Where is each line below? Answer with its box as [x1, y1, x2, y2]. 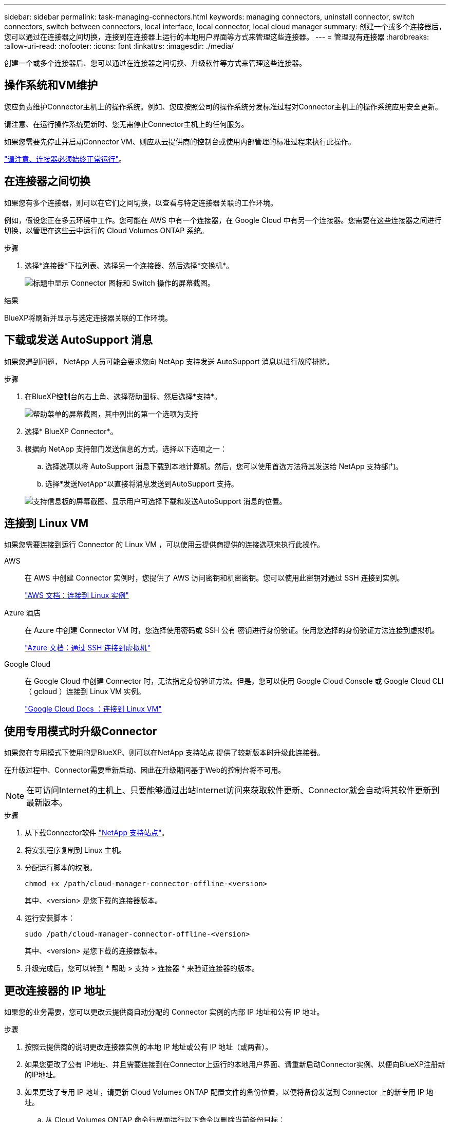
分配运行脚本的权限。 [25, 863, 97, 872]
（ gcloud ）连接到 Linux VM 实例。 [25, 687, 145, 696]
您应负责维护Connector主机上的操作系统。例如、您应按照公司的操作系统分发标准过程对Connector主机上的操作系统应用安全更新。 [4, 102, 442, 111]
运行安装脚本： [25, 913, 75, 923]
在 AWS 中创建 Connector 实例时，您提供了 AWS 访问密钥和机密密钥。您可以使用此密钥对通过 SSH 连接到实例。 [25, 573, 404, 583]
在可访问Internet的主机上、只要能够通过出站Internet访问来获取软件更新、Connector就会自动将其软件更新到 [26, 785, 440, 796]
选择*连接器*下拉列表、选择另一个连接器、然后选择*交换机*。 [25, 260, 234, 270]
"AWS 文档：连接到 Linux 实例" [25, 591, 129, 600]
